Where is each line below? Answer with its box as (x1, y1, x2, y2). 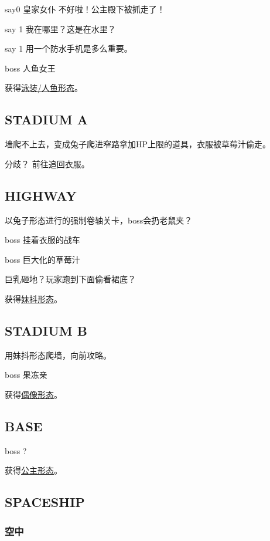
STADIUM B (5, 321, 87, 339)
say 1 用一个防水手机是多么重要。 (5, 42, 132, 55)
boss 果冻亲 (5, 368, 47, 381)
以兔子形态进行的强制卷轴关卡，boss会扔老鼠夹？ (5, 214, 193, 226)
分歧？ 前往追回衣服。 (5, 157, 90, 170)
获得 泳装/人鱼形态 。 (5, 82, 83, 94)
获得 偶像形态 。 (5, 388, 62, 400)
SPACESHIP (5, 493, 85, 511)
